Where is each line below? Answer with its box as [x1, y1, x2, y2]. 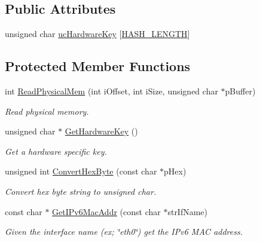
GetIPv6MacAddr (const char [52, 205, 161, 218]
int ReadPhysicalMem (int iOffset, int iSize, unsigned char [5, 85, 218, 97]
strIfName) [167, 205, 208, 218]
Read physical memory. [5, 105, 89, 117]
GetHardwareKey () [65, 125, 138, 137]
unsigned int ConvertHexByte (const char [5, 165, 157, 177]
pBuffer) [225, 85, 256, 97]
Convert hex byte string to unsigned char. [5, 185, 157, 197]
